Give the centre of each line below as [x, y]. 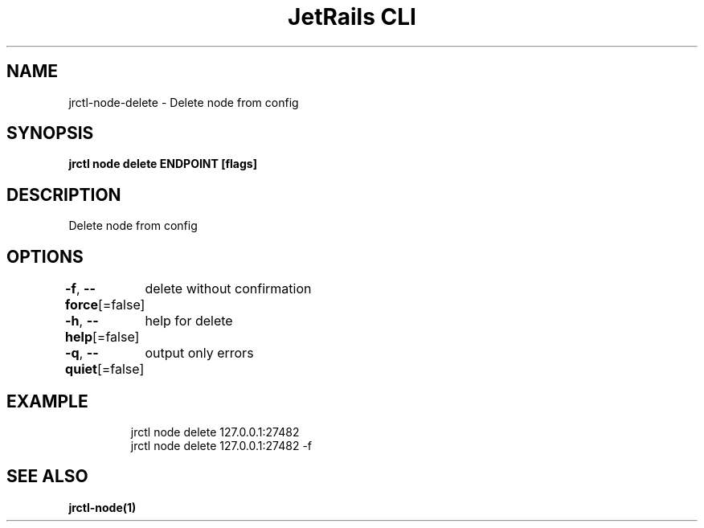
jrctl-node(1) [102, 507]
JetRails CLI [352, 17]
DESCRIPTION [64, 194]
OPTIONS [45, 256]
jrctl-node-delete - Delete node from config [184, 102]
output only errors [199, 353]
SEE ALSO [47, 477]
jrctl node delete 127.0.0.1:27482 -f [221, 445]
